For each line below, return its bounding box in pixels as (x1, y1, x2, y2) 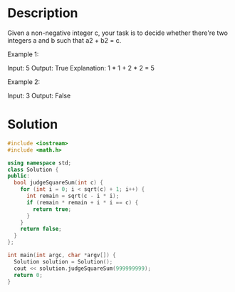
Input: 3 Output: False (7, 91, 71, 100)
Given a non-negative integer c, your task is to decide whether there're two (7, 28, 228, 37)
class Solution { (7, 166, 59, 173)
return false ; (20, 226, 62, 233)
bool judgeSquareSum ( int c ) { (14, 179, 103, 187)
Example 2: (7, 77, 41, 86)
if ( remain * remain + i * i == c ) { (26, 199, 139, 206)
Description (7, 5, 78, 21)
